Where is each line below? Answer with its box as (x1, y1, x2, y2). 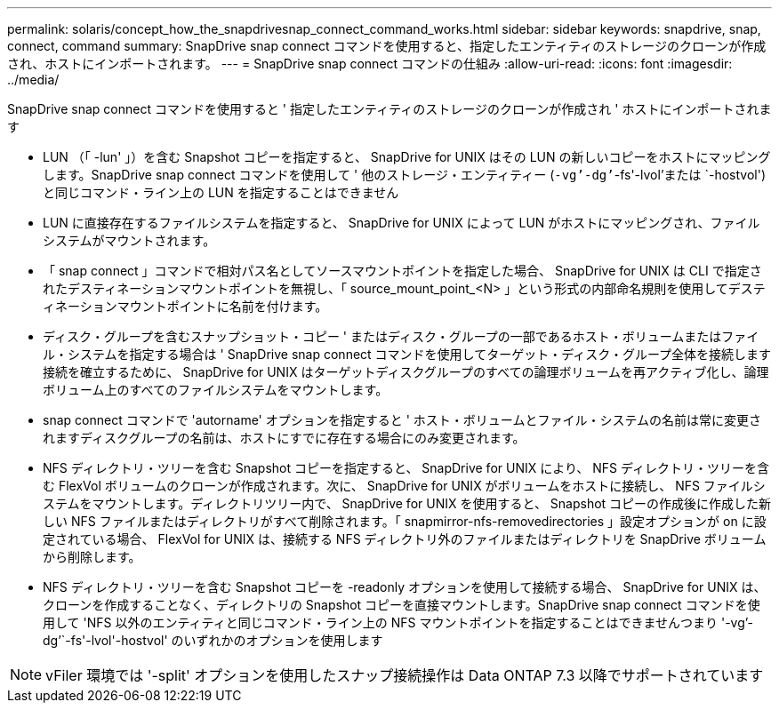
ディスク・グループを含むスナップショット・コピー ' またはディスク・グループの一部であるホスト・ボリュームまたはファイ (43, 329, 759, 344)
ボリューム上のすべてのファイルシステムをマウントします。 (43, 382, 389, 397)
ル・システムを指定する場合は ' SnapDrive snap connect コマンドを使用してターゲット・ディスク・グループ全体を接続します (43, 347, 772, 362)
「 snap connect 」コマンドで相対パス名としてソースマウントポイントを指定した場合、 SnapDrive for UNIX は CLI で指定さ (43, 263, 762, 278)
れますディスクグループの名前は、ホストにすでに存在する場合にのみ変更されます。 (43, 430, 526, 445)
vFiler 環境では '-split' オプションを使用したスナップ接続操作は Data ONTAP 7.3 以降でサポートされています (45, 666, 764, 684)
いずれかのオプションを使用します (183, 633, 383, 648)
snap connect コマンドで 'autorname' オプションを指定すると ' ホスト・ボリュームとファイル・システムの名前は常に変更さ (43, 412, 761, 427)
